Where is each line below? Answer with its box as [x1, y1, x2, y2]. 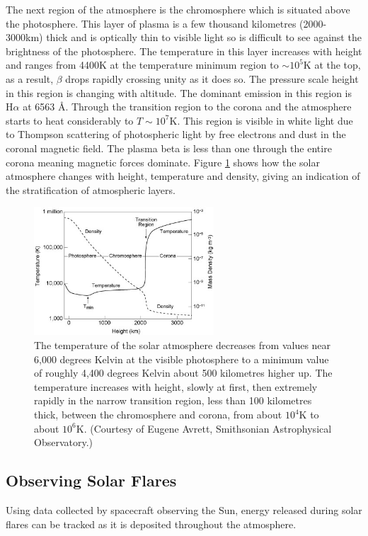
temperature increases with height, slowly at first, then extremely [34, 379, 318, 394]
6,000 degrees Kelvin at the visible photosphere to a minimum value [34, 351, 329, 366]
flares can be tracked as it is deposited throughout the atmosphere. [6, 516, 297, 531]
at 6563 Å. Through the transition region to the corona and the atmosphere [23, 99, 352, 114]
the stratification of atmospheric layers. [6, 182, 176, 197]
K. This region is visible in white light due [169, 113, 353, 127]
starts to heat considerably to [6, 113, 134, 127]
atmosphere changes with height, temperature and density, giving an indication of [6, 169, 360, 183]
